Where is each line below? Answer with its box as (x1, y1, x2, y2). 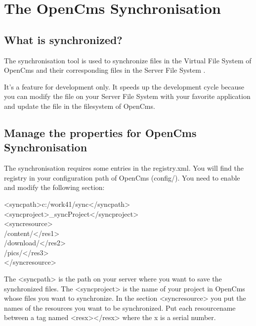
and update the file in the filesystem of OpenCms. (4, 100, 155, 111)
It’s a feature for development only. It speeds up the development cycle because (4, 81, 245, 92)
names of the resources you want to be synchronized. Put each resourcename (4, 302, 236, 313)
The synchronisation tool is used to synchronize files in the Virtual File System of (4, 55, 252, 65)
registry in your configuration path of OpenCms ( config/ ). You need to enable (4, 172, 240, 183)
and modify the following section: (4, 182, 105, 192)
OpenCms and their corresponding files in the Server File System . (4, 65, 206, 75)
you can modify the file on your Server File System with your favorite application (4, 91, 251, 101)
